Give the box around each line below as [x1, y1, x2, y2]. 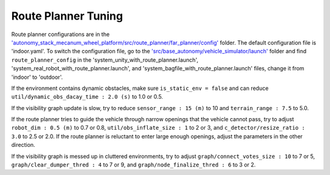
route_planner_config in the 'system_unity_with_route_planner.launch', [11, 56, 199, 64]
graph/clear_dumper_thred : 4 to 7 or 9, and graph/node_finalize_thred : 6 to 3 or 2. [11, 161, 256, 168]
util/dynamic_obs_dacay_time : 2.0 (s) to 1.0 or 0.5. [11, 93, 163, 100]
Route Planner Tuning [11, 9, 123, 23]
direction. [11, 141, 35, 149]
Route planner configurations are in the [11, 31, 110, 38]
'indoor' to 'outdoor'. [11, 73, 64, 81]
